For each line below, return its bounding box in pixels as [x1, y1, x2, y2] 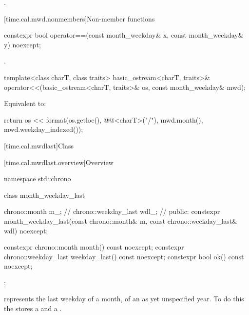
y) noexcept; [4, 39, 41, 49]
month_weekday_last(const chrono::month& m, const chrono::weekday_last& [4, 215, 238, 226]
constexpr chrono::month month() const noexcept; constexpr [4, 242, 184, 252]
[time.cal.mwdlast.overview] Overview [4, 157, 114, 167]
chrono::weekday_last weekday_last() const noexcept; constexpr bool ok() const [4, 251, 244, 261]
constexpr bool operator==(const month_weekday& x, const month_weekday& [4, 30, 244, 40]
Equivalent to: [4, 98, 46, 108]
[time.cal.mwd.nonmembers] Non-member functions [4, 13, 155, 23]
